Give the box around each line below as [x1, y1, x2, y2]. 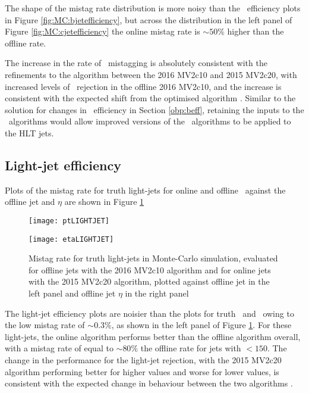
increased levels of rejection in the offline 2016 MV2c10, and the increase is [5, 80, 282, 92]
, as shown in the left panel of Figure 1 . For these [111, 319, 292, 331]
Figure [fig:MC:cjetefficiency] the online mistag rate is [5, 25, 200, 38]
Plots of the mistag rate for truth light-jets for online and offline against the [5, 183, 286, 196]
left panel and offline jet [29, 287, 116, 300]
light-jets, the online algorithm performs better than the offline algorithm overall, [5, 330, 301, 342]
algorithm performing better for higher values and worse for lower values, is [5, 365, 279, 378]
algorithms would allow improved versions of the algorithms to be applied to [8, 115, 291, 127]
